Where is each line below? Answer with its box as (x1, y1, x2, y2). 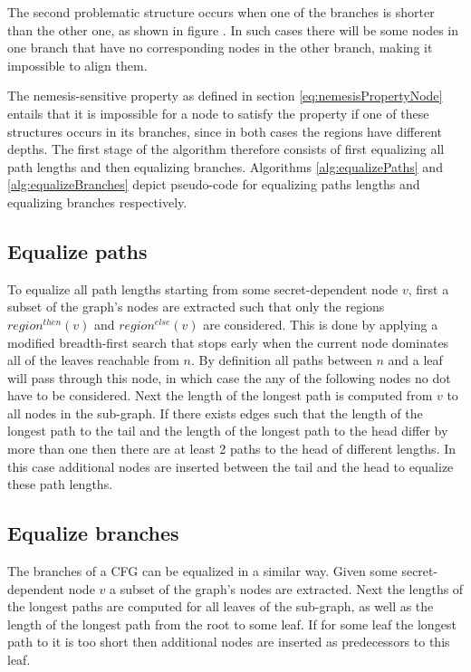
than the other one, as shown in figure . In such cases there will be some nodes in (7, 20, 459, 39)
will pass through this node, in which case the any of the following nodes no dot (7, 368, 451, 387)
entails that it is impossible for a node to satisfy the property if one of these (7, 103, 429, 122)
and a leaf (388, 350, 443, 370)
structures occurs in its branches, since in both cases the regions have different (7, 121, 442, 140)
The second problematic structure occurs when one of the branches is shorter (7, 3, 435, 21)
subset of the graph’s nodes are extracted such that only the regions (7, 297, 385, 316)
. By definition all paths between (190, 350, 372, 370)
